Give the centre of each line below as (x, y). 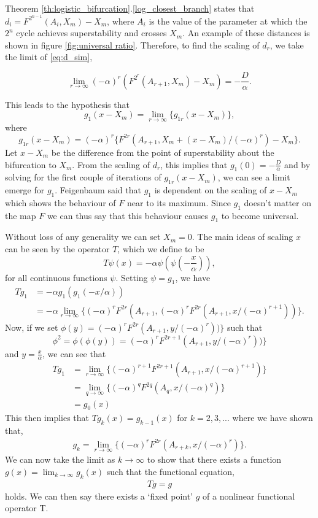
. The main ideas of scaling (242, 237)
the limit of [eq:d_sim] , (49, 57)
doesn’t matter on (277, 202)
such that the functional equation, (170, 471)
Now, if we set (32, 327)
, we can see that (74, 353)
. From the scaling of (111, 164)
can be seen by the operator (57, 249)
